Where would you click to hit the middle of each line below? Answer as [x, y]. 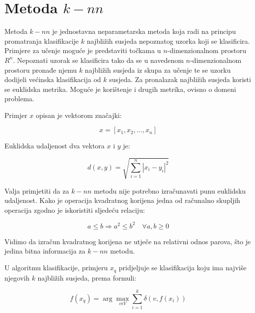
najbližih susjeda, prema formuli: [87, 277]
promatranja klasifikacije [42, 41]
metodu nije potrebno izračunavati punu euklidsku [170, 190]
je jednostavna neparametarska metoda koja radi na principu [144, 31]
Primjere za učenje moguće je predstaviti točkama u [83, 50]
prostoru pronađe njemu [41, 70]
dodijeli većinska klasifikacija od [53, 79]
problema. [19, 99]
